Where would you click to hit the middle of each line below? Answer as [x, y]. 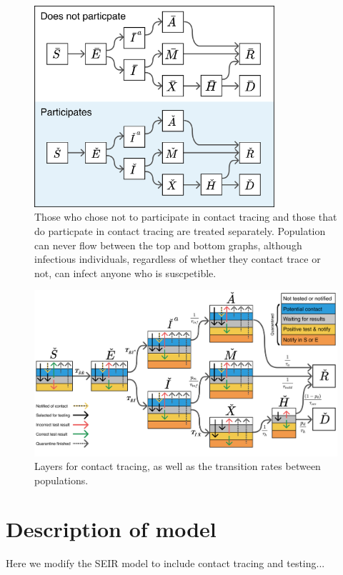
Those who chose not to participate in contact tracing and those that [186, 217]
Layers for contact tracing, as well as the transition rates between [178, 466]
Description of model [111, 529]
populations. [61, 480]
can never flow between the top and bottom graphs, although [168, 245]
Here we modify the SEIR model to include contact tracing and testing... [165, 563]
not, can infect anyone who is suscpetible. [125, 272]
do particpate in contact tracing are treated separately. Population [180, 231]
